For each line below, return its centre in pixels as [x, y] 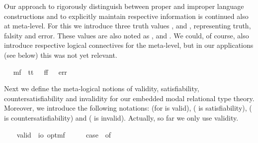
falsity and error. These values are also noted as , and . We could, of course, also [127, 35]
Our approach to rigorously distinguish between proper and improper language [124, 6]
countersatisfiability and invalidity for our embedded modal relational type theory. [129, 98]
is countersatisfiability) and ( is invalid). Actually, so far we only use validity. [121, 117]
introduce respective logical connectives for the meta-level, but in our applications [129, 45]
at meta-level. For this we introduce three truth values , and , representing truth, [128, 26]
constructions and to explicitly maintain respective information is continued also [126, 16]
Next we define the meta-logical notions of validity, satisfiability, [102, 88]
